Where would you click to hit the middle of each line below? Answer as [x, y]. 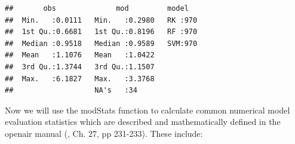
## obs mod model [97, 8]
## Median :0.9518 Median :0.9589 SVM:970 [101, 43]
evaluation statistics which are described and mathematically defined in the [143, 122]
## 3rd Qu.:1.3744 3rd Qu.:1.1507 [80, 67]
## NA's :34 [71, 91]
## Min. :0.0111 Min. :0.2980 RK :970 [101, 20]
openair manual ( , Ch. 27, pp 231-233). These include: [104, 133]
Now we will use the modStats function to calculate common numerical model [147, 110]
